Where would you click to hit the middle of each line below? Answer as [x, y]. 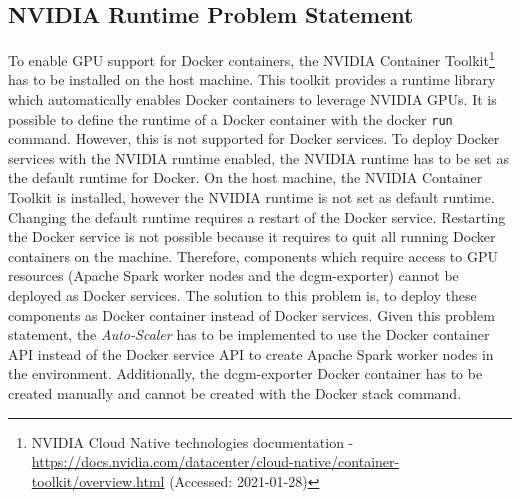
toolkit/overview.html [98, 480]
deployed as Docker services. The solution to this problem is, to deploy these [242, 295]
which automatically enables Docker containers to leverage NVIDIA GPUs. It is [252, 99]
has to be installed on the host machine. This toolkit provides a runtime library [252, 79]
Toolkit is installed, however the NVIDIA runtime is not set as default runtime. [251, 197]
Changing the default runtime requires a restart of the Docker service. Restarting [257, 216]
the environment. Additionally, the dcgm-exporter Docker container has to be [245, 373]
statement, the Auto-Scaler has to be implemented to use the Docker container [249, 334]
